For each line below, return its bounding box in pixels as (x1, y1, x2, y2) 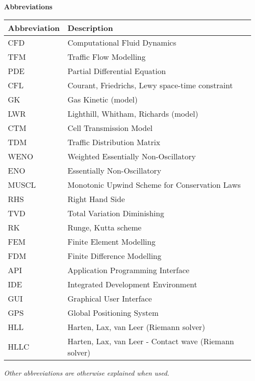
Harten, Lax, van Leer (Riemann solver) (67, 321, 205, 332)
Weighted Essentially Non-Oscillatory (67, 150, 196, 162)
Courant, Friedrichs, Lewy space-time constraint (67, 79, 233, 91)
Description (67, 22, 113, 33)
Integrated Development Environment (67, 278, 197, 290)
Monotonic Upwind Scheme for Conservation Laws (67, 178, 241, 190)
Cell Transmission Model (67, 122, 153, 133)
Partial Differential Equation (67, 65, 166, 76)
